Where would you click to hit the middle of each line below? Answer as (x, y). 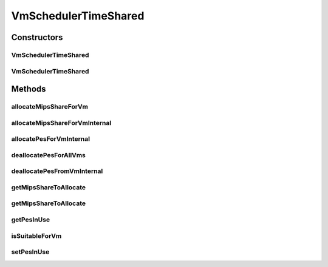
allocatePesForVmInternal (51, 139)
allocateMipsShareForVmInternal (61, 123)
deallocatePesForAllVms (49, 155)
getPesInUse (31, 220)
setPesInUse (30, 252)
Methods (29, 89)
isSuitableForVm (36, 235)
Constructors (37, 37)
